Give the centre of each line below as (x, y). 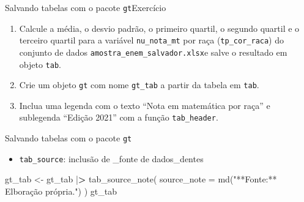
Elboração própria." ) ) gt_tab (61, 191)
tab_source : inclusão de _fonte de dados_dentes (111, 158)
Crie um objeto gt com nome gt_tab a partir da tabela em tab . (139, 85)
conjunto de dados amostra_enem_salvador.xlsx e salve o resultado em (153, 52)
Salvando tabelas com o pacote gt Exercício (86, 7)
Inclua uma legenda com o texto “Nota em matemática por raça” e (145, 105)
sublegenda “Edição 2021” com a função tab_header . (119, 117)
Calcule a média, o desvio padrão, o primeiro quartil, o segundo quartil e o (159, 28)
